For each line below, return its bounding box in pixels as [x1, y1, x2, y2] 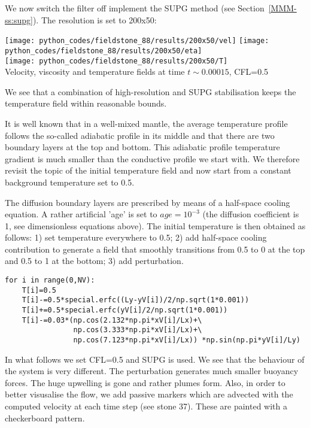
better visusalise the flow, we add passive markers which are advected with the [5, 388, 293, 400]
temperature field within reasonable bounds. [5, 97, 167, 110]
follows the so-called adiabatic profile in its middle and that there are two [5, 129, 275, 141]
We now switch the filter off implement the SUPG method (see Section [5, 2, 265, 14]
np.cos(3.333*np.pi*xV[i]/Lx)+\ [73, 326, 202, 335]
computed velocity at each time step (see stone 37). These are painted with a [5, 400, 287, 412]
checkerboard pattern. [5, 411, 85, 424]
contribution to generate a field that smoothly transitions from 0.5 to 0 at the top [5, 242, 305, 255]
